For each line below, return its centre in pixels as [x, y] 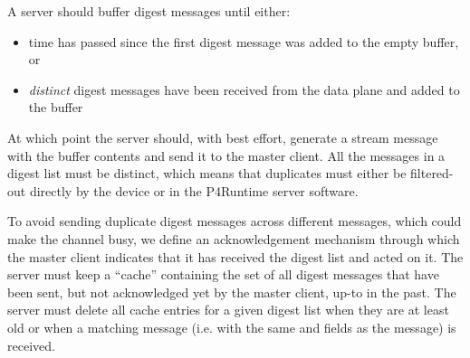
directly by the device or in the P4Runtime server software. [194, 190]
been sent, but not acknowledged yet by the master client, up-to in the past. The [232, 292]
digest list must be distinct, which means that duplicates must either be [207, 173]
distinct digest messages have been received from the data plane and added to [244, 89]
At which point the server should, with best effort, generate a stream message [223, 137]
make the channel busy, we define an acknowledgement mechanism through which [234, 238]
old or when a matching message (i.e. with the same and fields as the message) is [232, 327]
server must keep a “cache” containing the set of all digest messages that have [223, 274]
